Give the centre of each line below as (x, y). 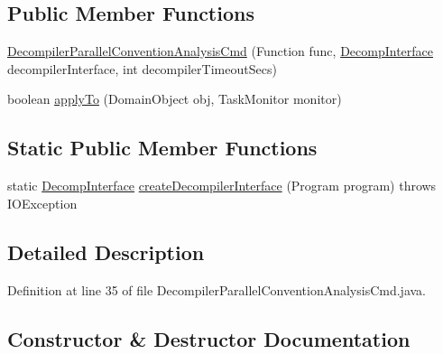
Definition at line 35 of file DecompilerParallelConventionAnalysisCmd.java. (217, 289)
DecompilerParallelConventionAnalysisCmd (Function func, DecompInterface (221, 51)
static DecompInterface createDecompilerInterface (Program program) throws (222, 186)
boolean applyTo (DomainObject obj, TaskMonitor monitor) (175, 99)
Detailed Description (106, 252)
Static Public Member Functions (162, 148)
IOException (42, 203)
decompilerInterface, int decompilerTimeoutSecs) (142, 68)
